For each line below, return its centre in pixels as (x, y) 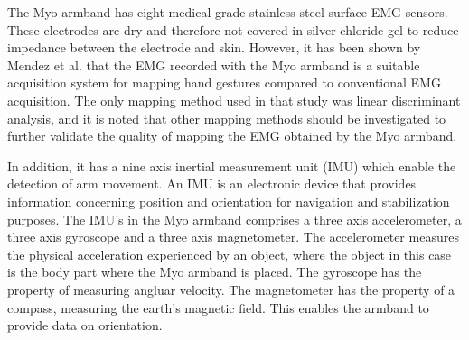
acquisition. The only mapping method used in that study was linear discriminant (234, 100)
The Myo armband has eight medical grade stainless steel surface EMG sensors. (228, 12)
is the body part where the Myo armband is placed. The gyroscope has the (215, 272)
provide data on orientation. (85, 325)
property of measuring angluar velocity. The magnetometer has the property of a (231, 289)
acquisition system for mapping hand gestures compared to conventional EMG (224, 83)
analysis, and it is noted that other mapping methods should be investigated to (227, 118)
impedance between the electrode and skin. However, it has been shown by (214, 47)
